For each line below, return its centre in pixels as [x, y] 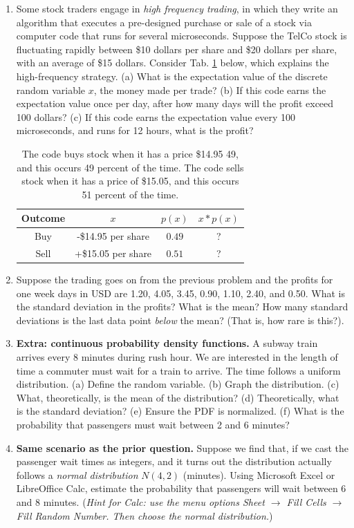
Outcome [43, 218]
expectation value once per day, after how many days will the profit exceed [175, 103]
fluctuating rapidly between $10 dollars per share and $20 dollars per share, [177, 49]
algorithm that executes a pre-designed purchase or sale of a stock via [164, 22]
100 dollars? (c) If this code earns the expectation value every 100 [156, 116]
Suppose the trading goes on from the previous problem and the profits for [175, 280]
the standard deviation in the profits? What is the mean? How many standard [182, 307]
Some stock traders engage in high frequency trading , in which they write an [177, 8]
